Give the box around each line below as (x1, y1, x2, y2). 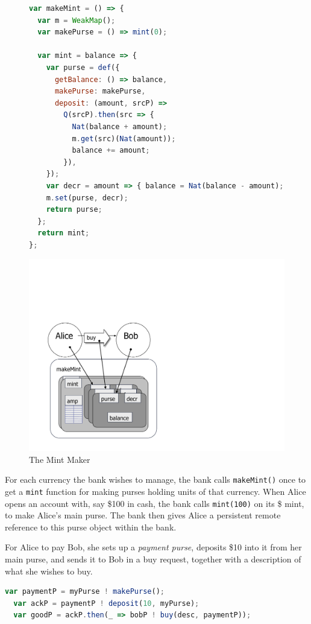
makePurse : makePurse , (54, 87, 146, 96)
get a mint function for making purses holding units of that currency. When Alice (5, 485, 306, 497)
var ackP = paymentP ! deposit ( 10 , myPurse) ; (13, 599, 199, 608)
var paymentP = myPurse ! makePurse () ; (5, 587, 165, 596)
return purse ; (46, 205, 102, 214)
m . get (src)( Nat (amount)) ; (72, 134, 176, 143)
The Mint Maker (29, 453, 90, 465)
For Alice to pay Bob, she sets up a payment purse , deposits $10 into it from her (5, 541, 302, 553)
